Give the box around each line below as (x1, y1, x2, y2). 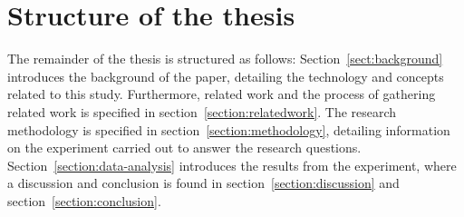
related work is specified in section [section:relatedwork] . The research (7, 102, 397, 121)
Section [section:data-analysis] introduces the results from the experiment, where (7, 155, 457, 174)
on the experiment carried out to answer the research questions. (7, 138, 362, 157)
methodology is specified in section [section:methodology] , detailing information (7, 120, 450, 139)
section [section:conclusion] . (7, 191, 161, 210)
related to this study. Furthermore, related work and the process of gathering (7, 84, 436, 104)
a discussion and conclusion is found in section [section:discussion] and (7, 173, 400, 192)
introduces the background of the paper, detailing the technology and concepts (7, 66, 444, 85)
